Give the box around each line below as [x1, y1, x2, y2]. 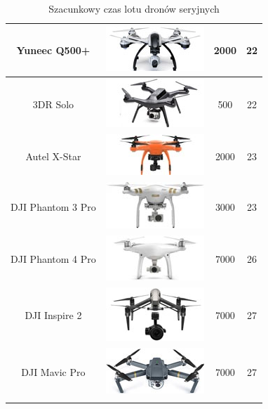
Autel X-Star [25, 148, 81, 163]
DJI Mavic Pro [21, 364, 86, 379]
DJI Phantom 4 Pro [11, 252, 96, 266]
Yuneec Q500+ [16, 42, 91, 57]
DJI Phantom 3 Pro [11, 199, 96, 214]
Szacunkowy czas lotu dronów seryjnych [48, 1, 220, 15]
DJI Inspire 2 [25, 308, 82, 323]
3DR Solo [32, 96, 74, 111]
